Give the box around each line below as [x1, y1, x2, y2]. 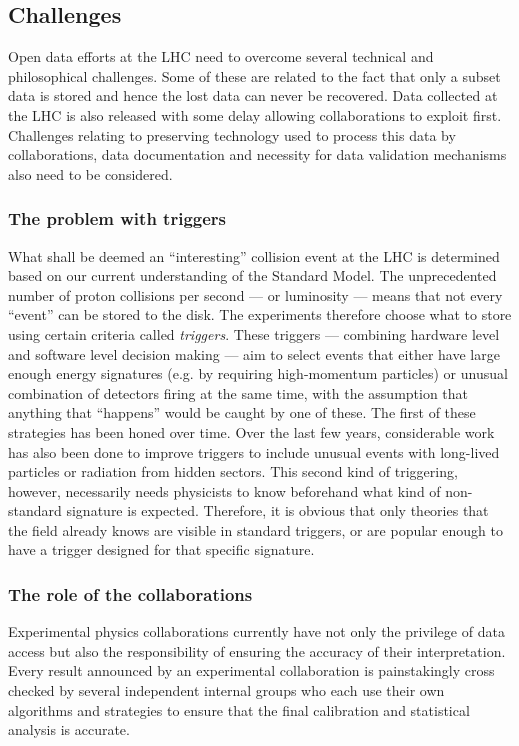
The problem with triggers [8, 206, 227, 231]
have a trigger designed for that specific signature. [8, 539, 315, 560]
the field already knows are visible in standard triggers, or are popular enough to [8, 519, 503, 540]
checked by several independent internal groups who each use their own [8, 680, 445, 701]
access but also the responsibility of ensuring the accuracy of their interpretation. [8, 640, 506, 661]
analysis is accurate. [8, 719, 130, 740]
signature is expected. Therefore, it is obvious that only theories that [66, 500, 489, 521]
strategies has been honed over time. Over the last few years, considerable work [8, 421, 495, 442]
